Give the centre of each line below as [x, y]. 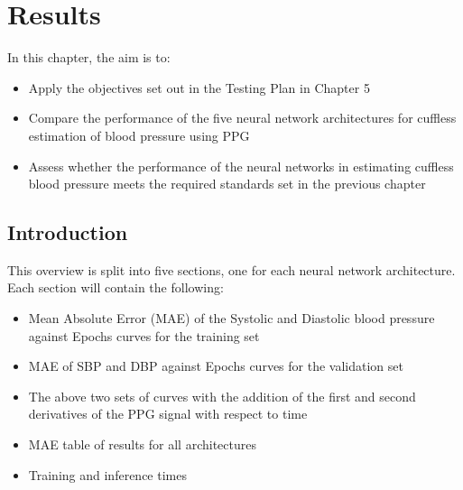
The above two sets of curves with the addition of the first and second [222, 396]
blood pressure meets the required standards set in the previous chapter [227, 184]
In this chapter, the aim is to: [89, 57]
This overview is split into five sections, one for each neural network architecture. [231, 269]
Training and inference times [107, 474]
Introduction [68, 232]
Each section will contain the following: [116, 287]
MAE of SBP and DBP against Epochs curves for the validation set [216, 366]
